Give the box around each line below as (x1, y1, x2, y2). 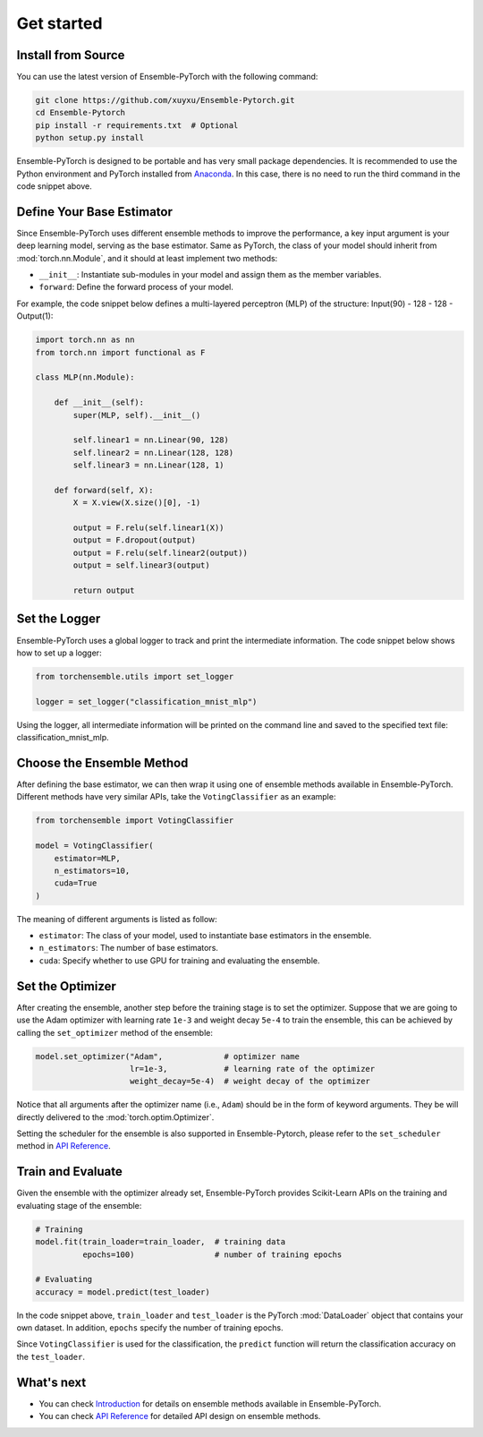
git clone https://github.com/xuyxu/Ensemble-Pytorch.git (35, 95, 295, 106)
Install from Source (16, 47, 125, 63)
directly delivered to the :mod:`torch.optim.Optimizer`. (16, 1111, 215, 1123)
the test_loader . (16, 1351, 85, 1362)
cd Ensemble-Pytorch (35, 107, 125, 118)
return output (72, 586, 135, 595)
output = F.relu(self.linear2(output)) (72, 547, 248, 558)
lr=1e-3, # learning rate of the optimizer (130, 1064, 376, 1073)
